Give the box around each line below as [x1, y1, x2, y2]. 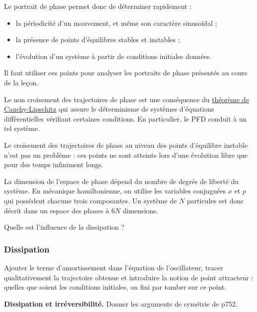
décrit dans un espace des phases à [4, 205, 109, 215]
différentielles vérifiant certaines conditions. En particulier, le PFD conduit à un [4, 113, 247, 124]
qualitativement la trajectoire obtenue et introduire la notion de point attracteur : [4, 272, 254, 282]
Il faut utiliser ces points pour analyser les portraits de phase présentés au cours [4, 67, 248, 78]
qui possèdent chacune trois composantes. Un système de [4, 195, 177, 205]
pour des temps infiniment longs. [4, 159, 104, 170]
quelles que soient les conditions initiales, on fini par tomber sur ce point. [4, 282, 227, 292]
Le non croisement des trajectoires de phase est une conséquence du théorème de [4, 94, 249, 104]
